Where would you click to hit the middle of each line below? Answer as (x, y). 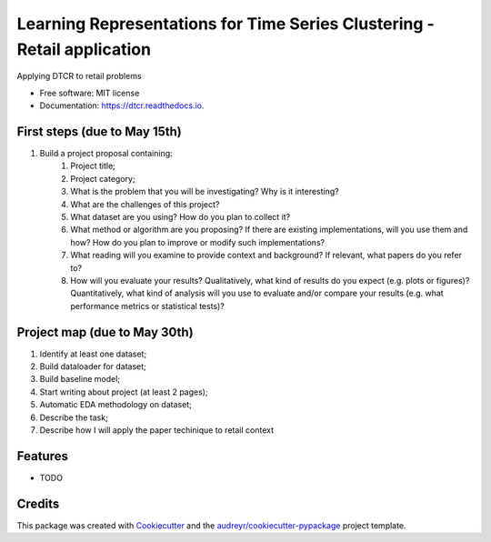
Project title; (93, 166)
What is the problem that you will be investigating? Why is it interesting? (205, 192)
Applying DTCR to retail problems (79, 76)
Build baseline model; (80, 379)
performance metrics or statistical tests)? (147, 306)
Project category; (103, 178)
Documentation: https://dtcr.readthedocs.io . (122, 105)
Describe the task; (74, 417)
